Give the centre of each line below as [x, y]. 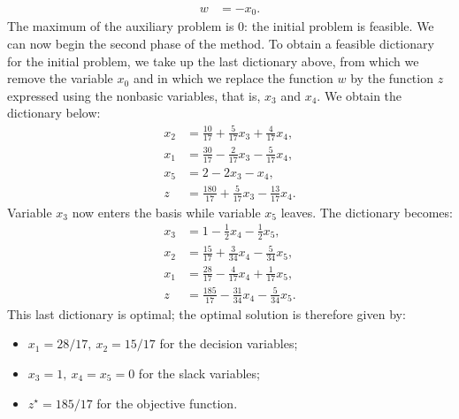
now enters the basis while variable [166, 212]
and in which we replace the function [233, 78]
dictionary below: [54, 113]
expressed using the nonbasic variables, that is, [134, 95]
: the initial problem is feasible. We [339, 26]
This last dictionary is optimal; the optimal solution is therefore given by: [207, 313]
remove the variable [60, 78]
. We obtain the [360, 95]
